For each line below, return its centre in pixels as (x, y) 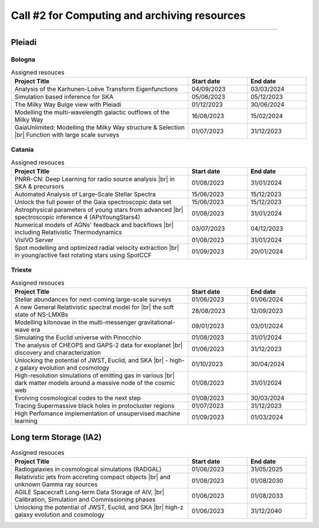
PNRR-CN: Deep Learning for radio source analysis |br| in (95, 179)
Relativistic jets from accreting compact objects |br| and (92, 477)
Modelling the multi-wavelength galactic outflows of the (92, 112)
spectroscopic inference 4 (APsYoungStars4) (77, 217)
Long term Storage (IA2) (56, 437)
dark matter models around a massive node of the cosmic (95, 383)
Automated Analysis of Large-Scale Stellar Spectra (85, 194)
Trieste (21, 270)
